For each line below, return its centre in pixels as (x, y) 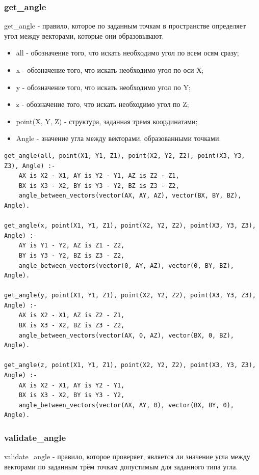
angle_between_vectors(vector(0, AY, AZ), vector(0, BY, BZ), (126, 266)
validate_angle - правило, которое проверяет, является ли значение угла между (127, 456)
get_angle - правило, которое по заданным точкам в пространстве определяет (125, 26)
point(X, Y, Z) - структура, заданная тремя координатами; (107, 121)
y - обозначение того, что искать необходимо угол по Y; (103, 87)
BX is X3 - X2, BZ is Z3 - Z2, (72, 326)
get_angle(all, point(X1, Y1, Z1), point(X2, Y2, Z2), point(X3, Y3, (125, 156)
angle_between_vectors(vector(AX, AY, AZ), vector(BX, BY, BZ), (130, 196)
